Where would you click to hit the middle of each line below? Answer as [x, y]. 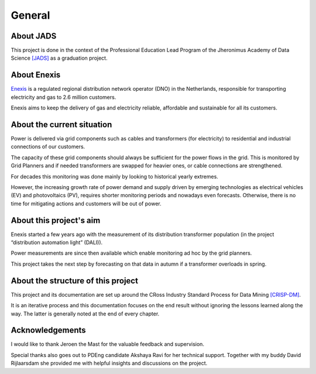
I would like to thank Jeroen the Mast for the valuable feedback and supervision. [108, 344]
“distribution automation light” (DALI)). [57, 242]
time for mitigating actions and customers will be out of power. [86, 203]
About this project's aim [56, 220]
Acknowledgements [48, 330]
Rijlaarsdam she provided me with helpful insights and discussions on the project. [109, 363]
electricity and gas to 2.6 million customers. [63, 97]
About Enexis [36, 75]
